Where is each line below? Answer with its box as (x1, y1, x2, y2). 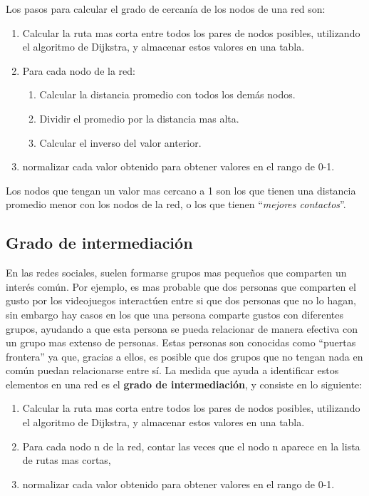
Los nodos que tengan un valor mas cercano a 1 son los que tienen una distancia (6, 182, 356, 197)
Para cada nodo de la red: (22, 63, 135, 78)
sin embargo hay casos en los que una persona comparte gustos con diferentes (6, 306, 343, 321)
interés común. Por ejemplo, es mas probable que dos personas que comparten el (6, 279, 356, 294)
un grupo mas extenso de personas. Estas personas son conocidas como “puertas (6, 335, 356, 350)
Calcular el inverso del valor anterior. (39, 135, 202, 150)
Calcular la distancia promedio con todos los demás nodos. (39, 87, 296, 102)
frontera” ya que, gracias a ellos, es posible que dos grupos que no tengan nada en (6, 348, 363, 363)
